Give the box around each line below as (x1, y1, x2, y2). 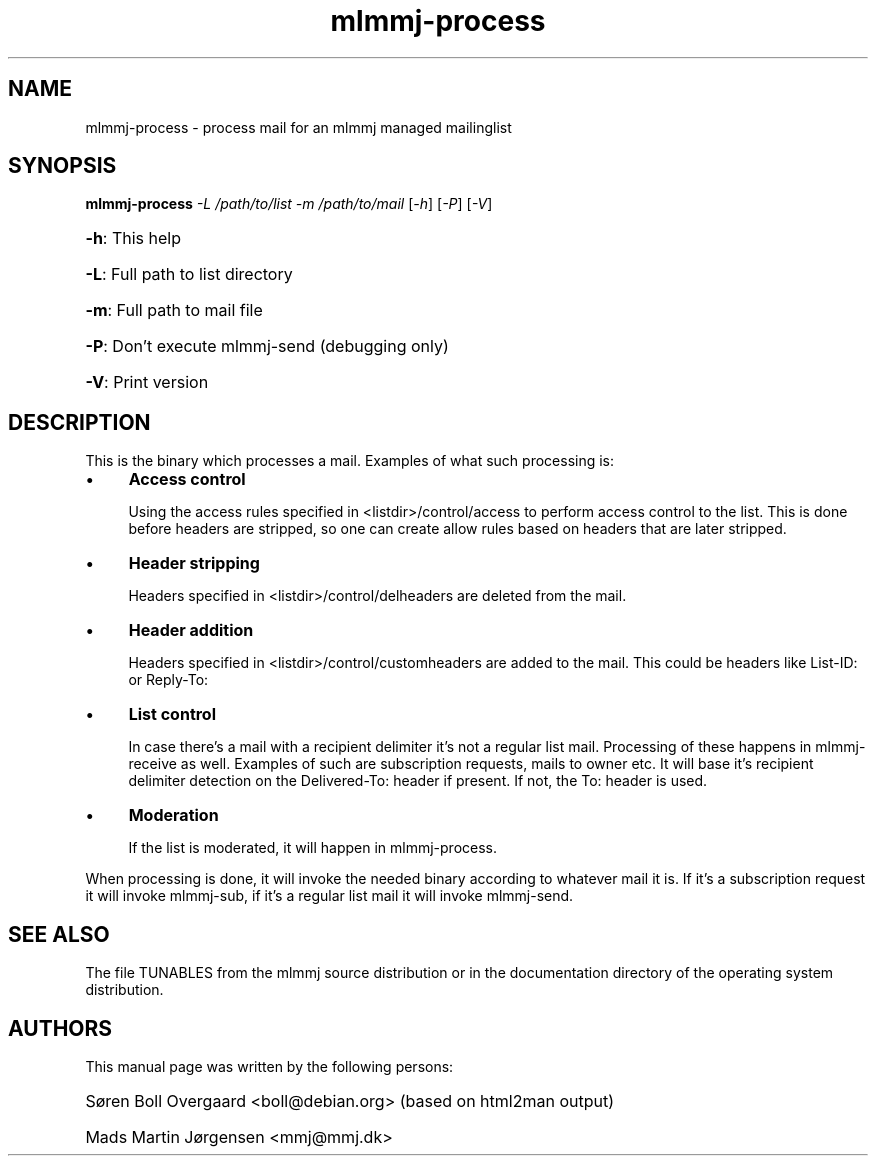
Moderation (128, 805, 219, 826)
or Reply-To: (128, 671, 209, 689)
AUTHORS (8, 1015, 113, 1041)
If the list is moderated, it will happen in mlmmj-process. (128, 839, 498, 857)
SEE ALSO (8, 921, 110, 947)
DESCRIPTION (8, 409, 151, 435)
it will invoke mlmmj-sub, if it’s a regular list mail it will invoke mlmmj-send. (85, 887, 574, 905)
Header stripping (128, 553, 260, 574)
